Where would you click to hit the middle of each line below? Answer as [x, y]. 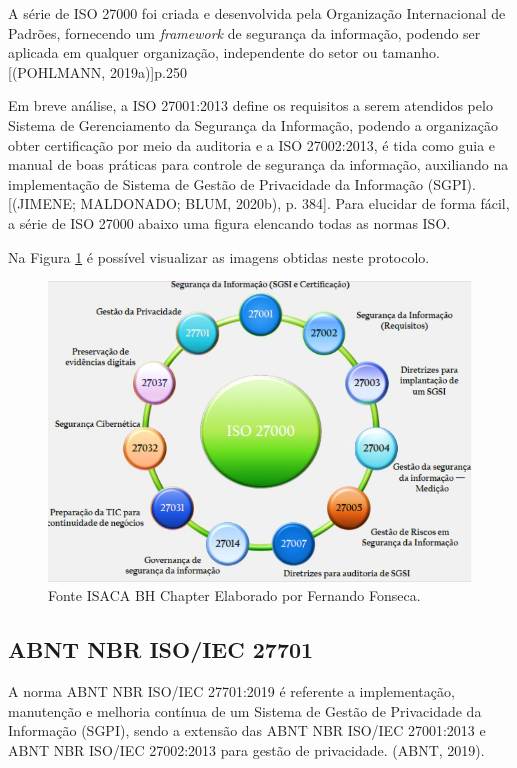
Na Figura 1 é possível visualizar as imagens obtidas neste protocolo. [219, 256]
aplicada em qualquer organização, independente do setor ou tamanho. [224, 52]
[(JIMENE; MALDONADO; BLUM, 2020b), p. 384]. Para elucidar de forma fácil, [259, 203]
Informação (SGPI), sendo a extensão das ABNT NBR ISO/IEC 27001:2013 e [247, 730]
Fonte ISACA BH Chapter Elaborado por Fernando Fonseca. [234, 595]
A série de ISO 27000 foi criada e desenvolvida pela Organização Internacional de [257, 13]
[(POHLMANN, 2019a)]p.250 [97, 71]
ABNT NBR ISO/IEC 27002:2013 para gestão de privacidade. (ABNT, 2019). [246, 749]
